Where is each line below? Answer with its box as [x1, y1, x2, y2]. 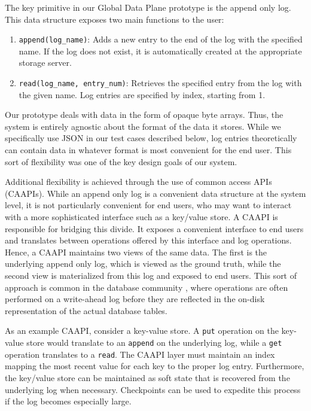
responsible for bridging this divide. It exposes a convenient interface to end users [5, 222, 304, 235]
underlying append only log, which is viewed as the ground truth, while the [5, 257, 281, 270]
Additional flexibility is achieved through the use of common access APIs [5, 175, 272, 188]
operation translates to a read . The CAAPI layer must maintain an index [5, 348, 275, 360]
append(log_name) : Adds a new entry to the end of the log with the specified [19, 33, 303, 45]
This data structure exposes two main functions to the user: [5, 13, 224, 25]
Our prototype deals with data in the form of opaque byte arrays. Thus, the [5, 108, 283, 121]
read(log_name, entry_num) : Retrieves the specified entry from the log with [19, 77, 302, 89]
